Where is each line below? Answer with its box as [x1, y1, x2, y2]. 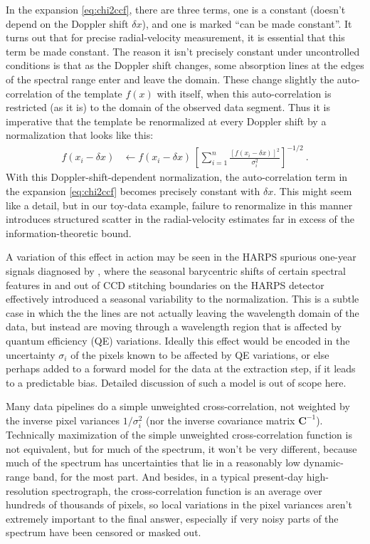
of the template [55, 85, 122, 100]
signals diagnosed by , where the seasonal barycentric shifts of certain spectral [6, 263, 346, 278]
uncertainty [6, 347, 55, 362]
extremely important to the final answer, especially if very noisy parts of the [6, 511, 339, 525]
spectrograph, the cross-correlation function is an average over [51, 483, 322, 498]
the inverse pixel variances [6, 412, 120, 427]
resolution [6, 483, 49, 498]
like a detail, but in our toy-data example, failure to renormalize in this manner [6, 197, 353, 212]
